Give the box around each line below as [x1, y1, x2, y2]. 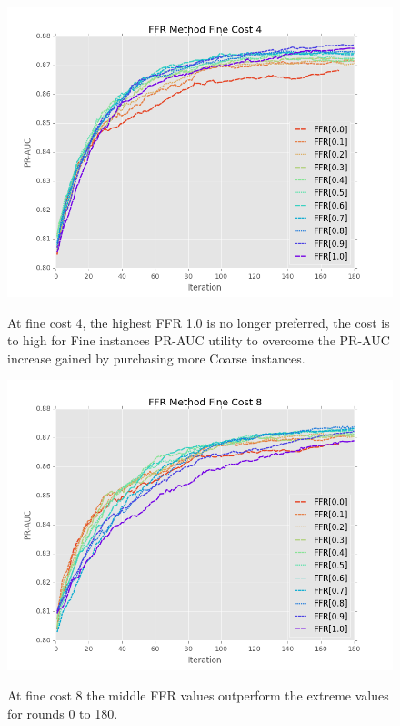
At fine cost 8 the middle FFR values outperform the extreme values [7, 685, 389, 704]
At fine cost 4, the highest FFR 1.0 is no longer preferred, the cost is [7, 312, 390, 332]
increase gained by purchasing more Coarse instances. [7, 348, 305, 367]
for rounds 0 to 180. [7, 703, 118, 722]
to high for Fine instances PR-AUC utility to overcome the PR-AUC [7, 331, 390, 350]
